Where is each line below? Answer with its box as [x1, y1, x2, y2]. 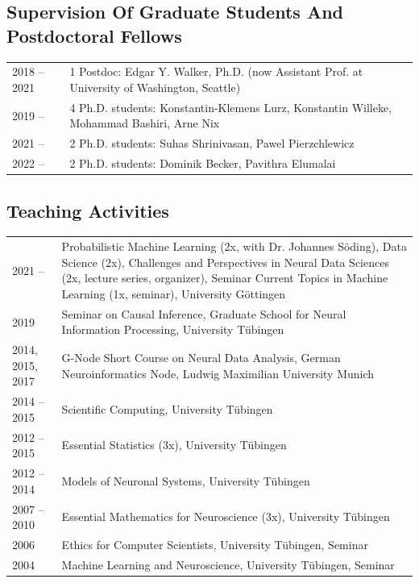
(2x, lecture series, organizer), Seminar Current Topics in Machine [61, 269, 388, 286]
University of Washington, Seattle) [69, 78, 241, 95]
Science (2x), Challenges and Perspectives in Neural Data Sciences [61, 253, 389, 270]
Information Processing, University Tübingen [61, 321, 284, 338]
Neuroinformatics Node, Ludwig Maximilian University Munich [61, 364, 375, 381]
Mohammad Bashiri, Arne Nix [69, 115, 220, 131]
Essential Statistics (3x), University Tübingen [61, 436, 287, 453]
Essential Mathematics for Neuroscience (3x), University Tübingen [61, 508, 390, 525]
